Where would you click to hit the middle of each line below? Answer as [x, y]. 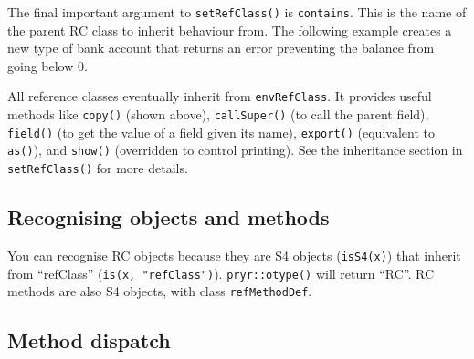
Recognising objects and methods [169, 217]
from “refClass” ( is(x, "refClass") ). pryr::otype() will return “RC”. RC [221, 273]
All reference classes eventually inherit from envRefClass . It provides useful [220, 96]
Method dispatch [89, 340]
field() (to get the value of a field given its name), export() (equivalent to [221, 132]
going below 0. [47, 65]
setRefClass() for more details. [98, 168]
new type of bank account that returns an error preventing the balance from [221, 48]
